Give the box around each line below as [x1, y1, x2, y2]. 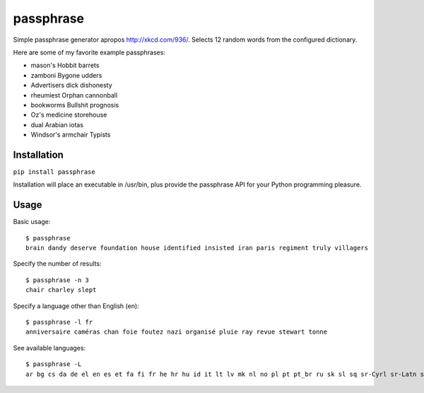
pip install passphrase [13, 168, 95, 176]
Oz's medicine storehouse [30, 110, 107, 119]
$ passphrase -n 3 [25, 276, 90, 284]
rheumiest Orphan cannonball [30, 90, 118, 99]
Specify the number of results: [13, 259, 102, 268]
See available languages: [13, 344, 86, 352]
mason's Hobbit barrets [30, 61, 100, 70]
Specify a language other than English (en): [13, 301, 139, 310]
